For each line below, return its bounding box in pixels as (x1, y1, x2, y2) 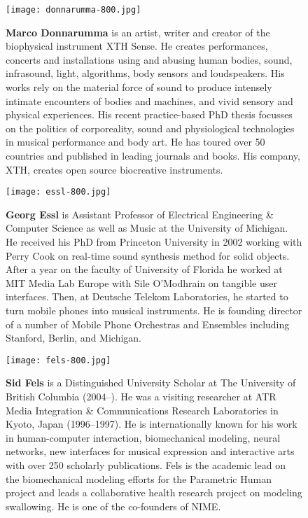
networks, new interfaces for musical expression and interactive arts (6, 444, 295, 458)
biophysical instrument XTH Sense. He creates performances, (6, 38, 268, 53)
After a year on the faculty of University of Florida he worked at (6, 262, 283, 276)
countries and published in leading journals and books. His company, (6, 148, 300, 162)
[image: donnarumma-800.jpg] (6, 5, 141, 15)
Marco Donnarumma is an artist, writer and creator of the (6, 24, 270, 39)
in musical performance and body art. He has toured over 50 (6, 134, 265, 149)
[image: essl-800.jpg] (6, 187, 111, 197)
